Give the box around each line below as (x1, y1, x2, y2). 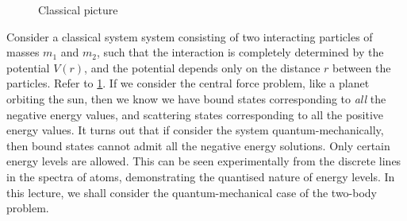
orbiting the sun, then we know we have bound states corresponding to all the (6, 90, 386, 107)
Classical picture (38, 2, 118, 17)
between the (332, 59, 391, 76)
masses (6, 44, 40, 60)
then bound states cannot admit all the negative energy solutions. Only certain (6, 137, 390, 153)
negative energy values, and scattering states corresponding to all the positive (6, 106, 384, 122)
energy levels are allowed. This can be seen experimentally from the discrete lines (6, 153, 401, 169)
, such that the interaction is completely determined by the (96, 44, 384, 60)
